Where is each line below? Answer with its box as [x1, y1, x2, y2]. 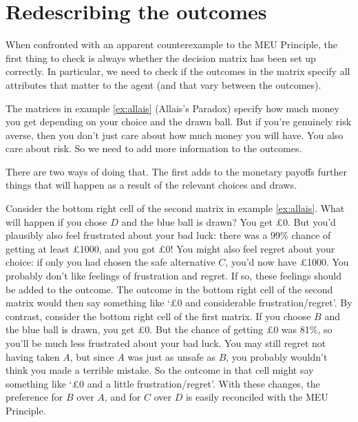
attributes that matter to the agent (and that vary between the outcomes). [6, 77, 322, 92]
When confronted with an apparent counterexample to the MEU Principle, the [6, 37, 338, 52]
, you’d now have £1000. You [225, 255, 349, 269]
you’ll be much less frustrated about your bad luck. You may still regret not [6, 336, 326, 350]
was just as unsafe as [127, 349, 215, 363]
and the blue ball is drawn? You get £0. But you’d [121, 214, 336, 229]
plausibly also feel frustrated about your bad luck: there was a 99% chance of [6, 228, 331, 242]
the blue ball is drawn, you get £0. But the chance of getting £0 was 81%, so [6, 322, 333, 337]
